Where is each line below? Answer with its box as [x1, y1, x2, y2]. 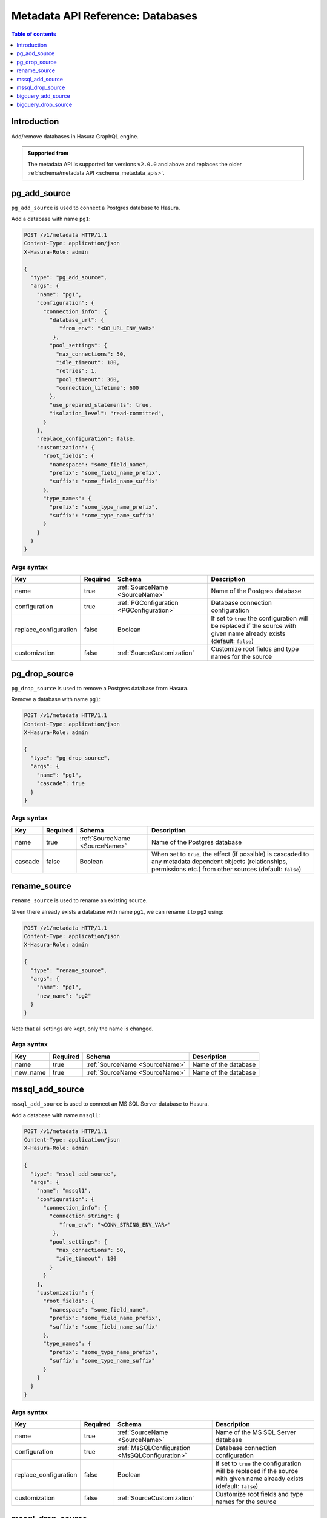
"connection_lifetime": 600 [55, 384, 139, 392]
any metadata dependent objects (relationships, [151, 857, 288, 865]
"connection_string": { [49, 1213, 121, 1220]
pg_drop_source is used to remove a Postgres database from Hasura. [11, 684, 189, 692]
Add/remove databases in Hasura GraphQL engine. [11, 132, 139, 140]
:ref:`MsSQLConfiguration [117, 1444, 191, 1452]
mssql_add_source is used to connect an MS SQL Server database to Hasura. [11, 1100, 209, 1108]
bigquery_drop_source [16, 101, 73, 108]
